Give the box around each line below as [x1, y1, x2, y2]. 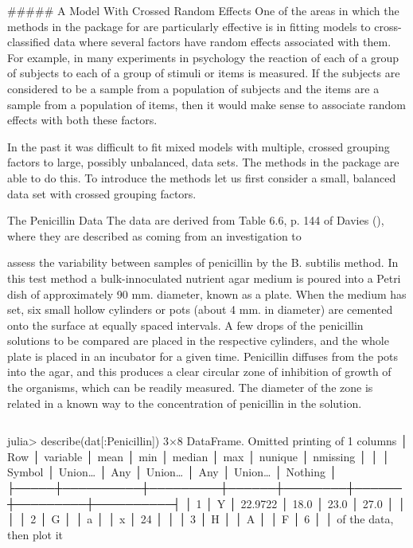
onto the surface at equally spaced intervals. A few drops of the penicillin [7, 316, 364, 333]
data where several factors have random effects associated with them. [53, 33, 392, 50]
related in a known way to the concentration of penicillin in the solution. [7, 394, 362, 411]
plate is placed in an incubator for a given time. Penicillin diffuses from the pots [7, 347, 399, 364]
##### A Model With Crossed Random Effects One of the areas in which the [7, 2, 399, 18]
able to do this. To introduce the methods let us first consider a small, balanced [7, 169, 396, 186]
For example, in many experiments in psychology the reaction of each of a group [7, 49, 399, 65]
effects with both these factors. [7, 112, 158, 128]
